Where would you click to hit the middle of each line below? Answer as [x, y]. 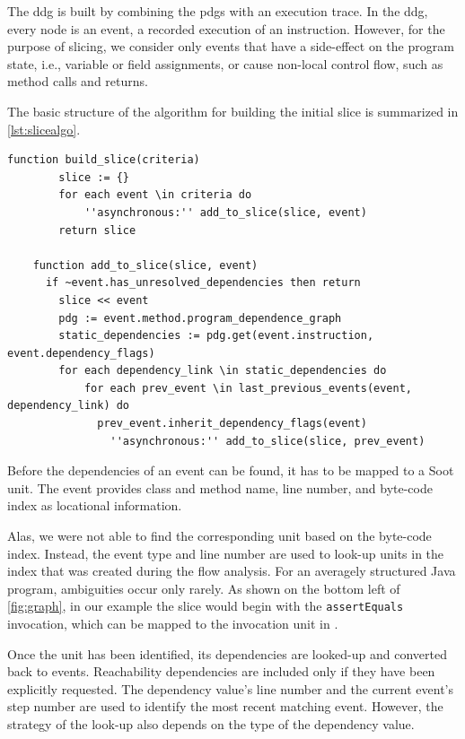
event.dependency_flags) [81, 353]
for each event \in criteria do [155, 195]
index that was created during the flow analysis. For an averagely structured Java [232, 571]
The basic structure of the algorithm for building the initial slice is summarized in [233, 111]
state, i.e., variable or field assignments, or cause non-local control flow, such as [225, 63]
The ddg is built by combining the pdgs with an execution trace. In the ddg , [218, 11]
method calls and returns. [78, 81]
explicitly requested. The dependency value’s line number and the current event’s [230, 688]
